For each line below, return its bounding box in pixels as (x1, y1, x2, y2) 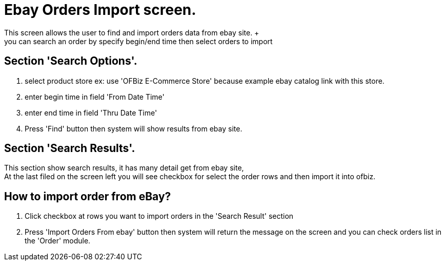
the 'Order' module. (25, 236, 91, 245)
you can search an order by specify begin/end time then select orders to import (4, 36, 273, 46)
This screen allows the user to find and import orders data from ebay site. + (4, 28, 259, 37)
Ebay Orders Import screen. (4, 1, 196, 18)
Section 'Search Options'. (4, 54, 137, 68)
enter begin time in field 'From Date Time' (25, 92, 165, 101)
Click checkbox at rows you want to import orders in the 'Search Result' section (25, 212, 294, 221)
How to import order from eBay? (4, 190, 171, 203)
